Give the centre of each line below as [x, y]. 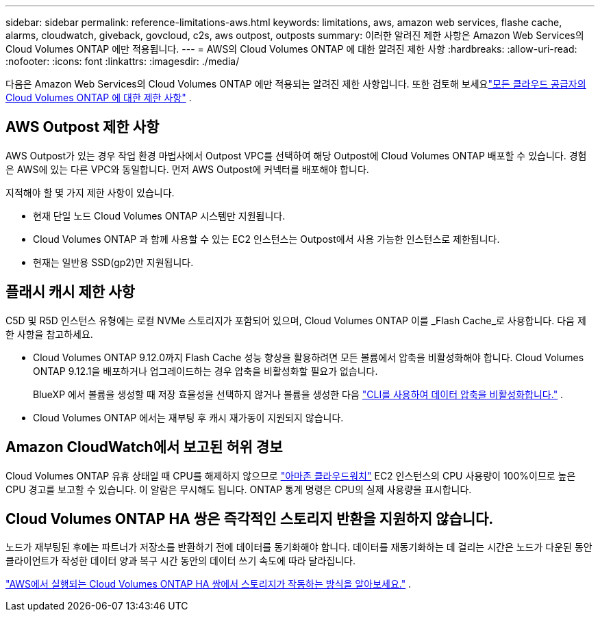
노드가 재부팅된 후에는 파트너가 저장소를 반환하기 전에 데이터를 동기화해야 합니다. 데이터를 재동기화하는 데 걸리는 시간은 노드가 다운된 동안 [299, 547]
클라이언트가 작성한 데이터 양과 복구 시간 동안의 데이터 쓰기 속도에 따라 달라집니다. [181, 561]
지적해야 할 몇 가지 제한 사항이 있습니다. [90, 192]
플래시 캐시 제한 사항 [70, 292]
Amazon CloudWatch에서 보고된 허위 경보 [144, 447]
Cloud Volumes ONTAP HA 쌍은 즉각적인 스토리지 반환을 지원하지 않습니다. [250, 518]
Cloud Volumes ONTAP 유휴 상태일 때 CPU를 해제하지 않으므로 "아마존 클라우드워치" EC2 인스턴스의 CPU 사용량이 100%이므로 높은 [291, 475]
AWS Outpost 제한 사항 [83, 127]
